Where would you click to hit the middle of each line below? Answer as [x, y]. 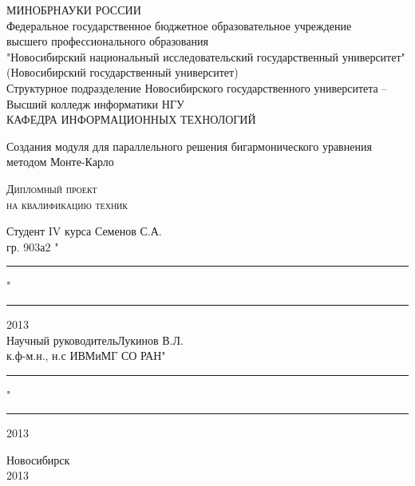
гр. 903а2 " [33, 246]
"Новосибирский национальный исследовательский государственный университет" [206, 56]
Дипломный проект [52, 188]
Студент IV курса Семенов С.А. [84, 231]
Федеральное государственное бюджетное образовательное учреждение [179, 25]
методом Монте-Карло [60, 162]
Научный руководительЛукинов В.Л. [95, 340]
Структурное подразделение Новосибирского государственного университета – [197, 87]
